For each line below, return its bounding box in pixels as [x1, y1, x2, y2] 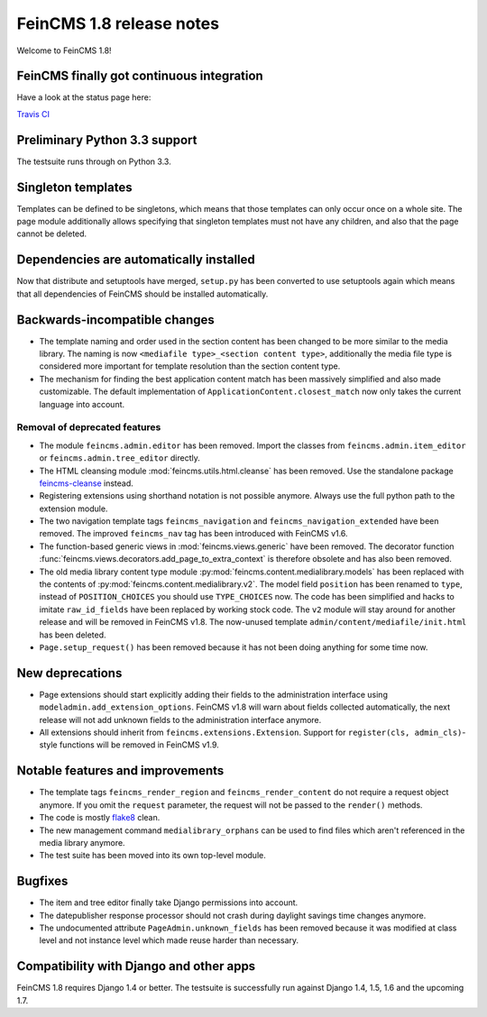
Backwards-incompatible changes [16, 312, 216, 327]
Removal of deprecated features [16, 421, 161, 434]
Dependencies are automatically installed [16, 252, 256, 268]
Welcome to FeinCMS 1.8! [16, 45, 112, 56]
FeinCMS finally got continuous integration [16, 69, 263, 84]
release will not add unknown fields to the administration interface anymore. [39, 714, 322, 725]
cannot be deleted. [16, 228, 87, 239]
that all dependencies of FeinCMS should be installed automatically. [16, 289, 269, 299]
